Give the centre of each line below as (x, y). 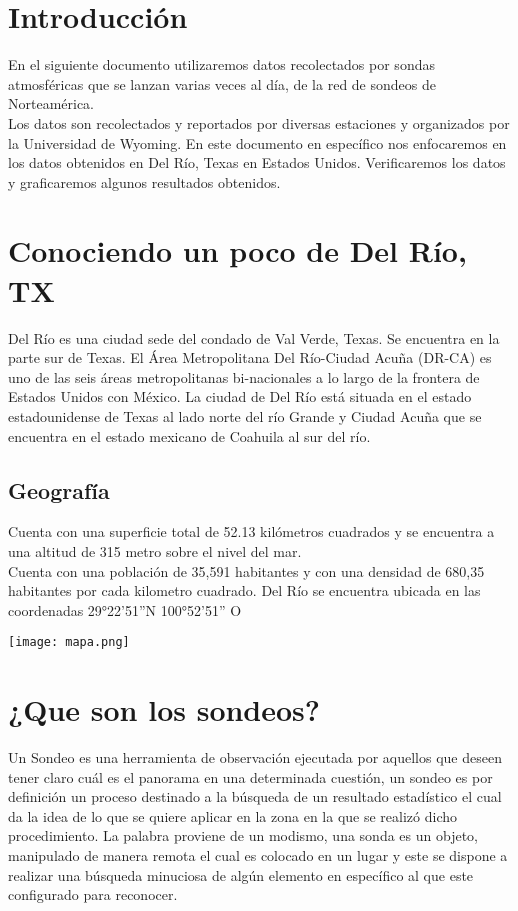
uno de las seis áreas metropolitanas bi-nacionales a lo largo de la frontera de (244, 376)
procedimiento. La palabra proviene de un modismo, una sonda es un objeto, (243, 835)
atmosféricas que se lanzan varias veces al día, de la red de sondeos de (222, 83)
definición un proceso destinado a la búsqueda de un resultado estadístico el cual (255, 796)
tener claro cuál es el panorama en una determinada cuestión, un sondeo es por (250, 776)
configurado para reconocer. (93, 894)
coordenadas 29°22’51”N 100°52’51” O (125, 609)
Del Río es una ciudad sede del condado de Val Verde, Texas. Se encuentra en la (254, 337)
